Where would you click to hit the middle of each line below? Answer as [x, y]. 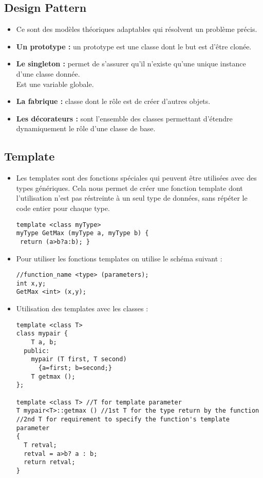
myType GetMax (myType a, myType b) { [82, 233]
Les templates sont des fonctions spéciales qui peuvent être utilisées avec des [136, 178]
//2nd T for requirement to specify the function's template [123, 419]
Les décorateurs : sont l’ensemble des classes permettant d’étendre [124, 118]
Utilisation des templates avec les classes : [82, 308]
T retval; [40, 445]
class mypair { [42, 334]
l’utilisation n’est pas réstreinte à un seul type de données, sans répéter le [132, 198]
